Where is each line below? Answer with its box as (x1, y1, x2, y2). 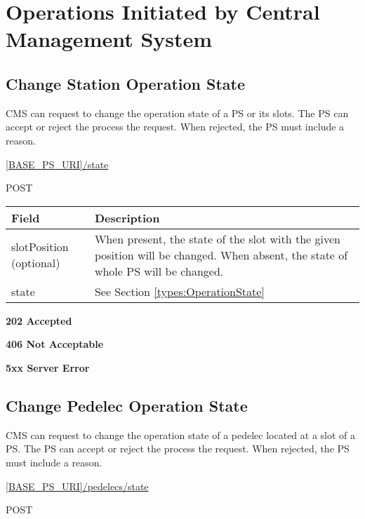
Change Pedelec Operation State (6, 394, 248, 416)
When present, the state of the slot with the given (94, 230, 340, 247)
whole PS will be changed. (94, 262, 224, 279)
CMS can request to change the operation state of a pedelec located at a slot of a (6, 427, 356, 442)
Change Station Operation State (6, 72, 245, 94)
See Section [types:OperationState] (94, 283, 265, 299)
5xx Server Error (6, 360, 90, 375)
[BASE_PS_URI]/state (6, 156, 109, 171)
